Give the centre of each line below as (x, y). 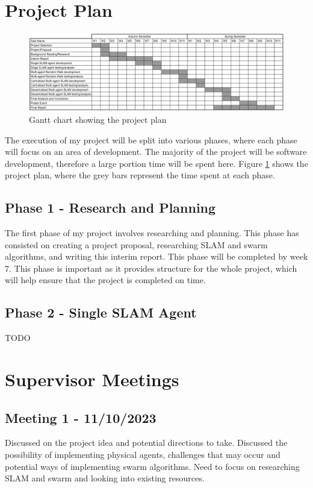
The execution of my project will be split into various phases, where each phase (151, 139)
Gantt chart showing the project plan (98, 119)
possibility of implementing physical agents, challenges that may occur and (143, 455)
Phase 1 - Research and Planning (110, 208)
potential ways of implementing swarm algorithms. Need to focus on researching (152, 466)
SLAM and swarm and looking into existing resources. (105, 478)
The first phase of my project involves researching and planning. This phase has (152, 233)
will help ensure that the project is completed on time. (105, 280)
